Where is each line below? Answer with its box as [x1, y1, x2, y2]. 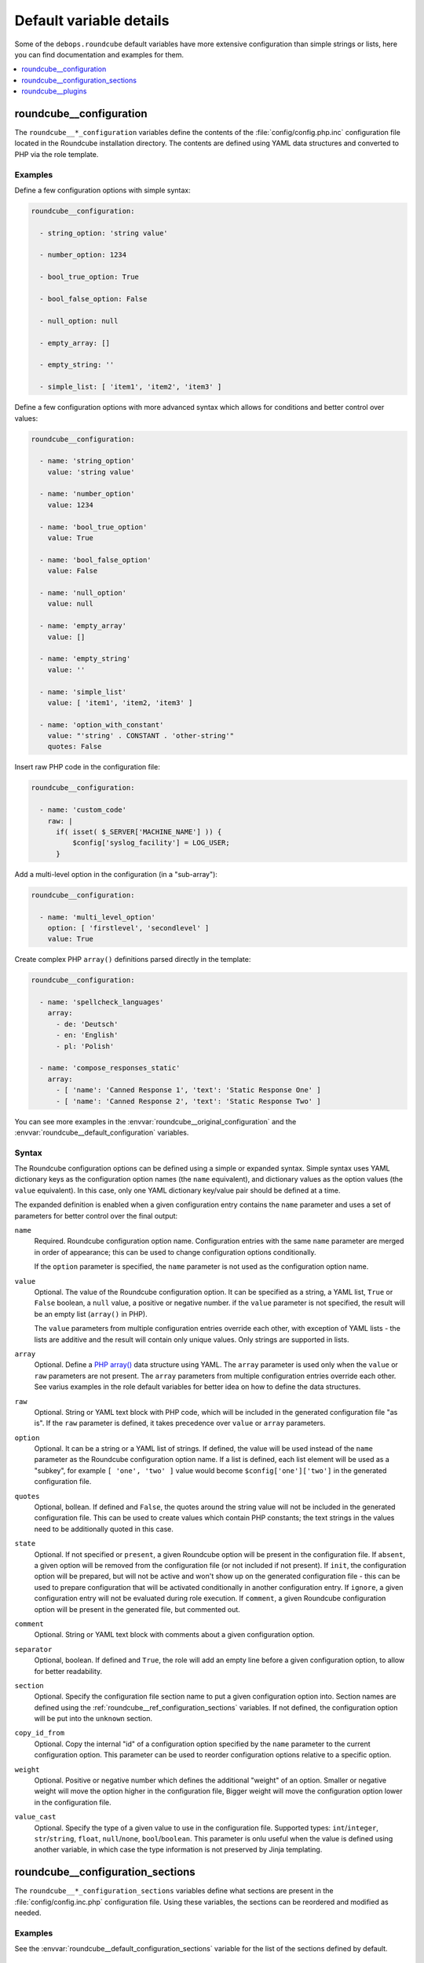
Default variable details [14, 12, 170, 29]
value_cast [14, 1812, 57, 1822]
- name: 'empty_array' [39, 621, 127, 631]
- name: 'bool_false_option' [39, 555, 152, 565]
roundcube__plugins [21, 86, 87, 96]
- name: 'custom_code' [39, 806, 127, 814]
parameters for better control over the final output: [14, 1211, 178, 1220]
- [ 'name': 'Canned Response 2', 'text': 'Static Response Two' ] [56, 1096, 321, 1106]
